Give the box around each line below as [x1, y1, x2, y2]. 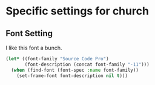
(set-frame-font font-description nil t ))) [16, 72, 128, 79]
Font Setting [5, 28, 53, 39]
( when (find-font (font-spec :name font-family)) [11, 67, 139, 73]
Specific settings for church [5, 4, 150, 18]
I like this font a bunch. [5, 44, 62, 51]
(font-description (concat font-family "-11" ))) [24, 61, 150, 68]
